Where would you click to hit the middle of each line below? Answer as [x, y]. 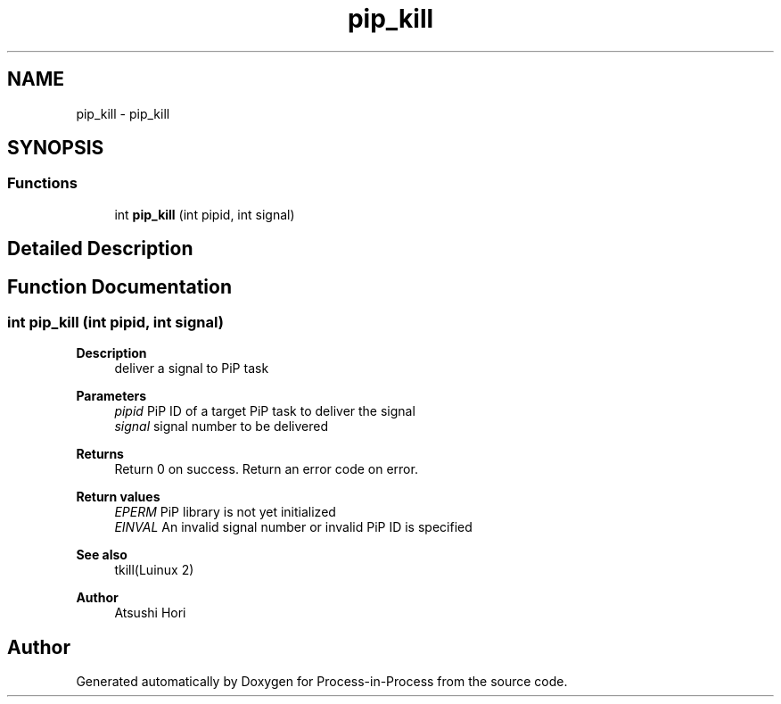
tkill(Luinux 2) [154, 570]
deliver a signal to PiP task [192, 369]
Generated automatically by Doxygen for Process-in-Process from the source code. [322, 682]
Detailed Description [100, 249]
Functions [42, 183]
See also [102, 555]
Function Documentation [119, 286]
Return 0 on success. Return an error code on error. [266, 469]
